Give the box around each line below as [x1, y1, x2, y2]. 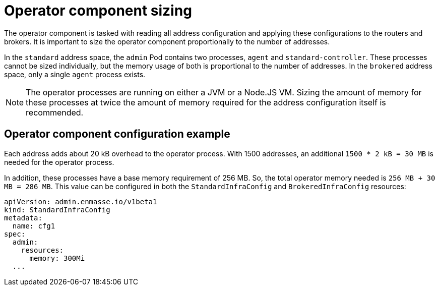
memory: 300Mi [29, 254, 85, 262]
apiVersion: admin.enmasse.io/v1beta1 [4, 197, 157, 206]
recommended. [26, 107, 84, 118]
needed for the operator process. [4, 157, 114, 166]
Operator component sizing [4, 2, 192, 19]
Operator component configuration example [4, 128, 230, 141]
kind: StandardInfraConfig [4, 205, 110, 214]
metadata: [4, 213, 42, 222]
